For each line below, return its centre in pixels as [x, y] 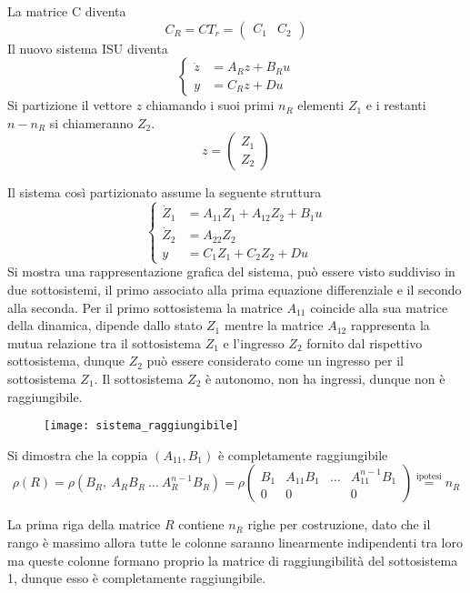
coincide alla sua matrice [379, 307]
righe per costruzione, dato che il [339, 524]
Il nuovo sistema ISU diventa [88, 48]
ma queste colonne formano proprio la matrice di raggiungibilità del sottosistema [233, 560]
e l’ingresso [254, 342]
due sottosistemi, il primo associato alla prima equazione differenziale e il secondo [235, 289]
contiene [201, 524]
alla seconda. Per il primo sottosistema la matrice [145, 307]
